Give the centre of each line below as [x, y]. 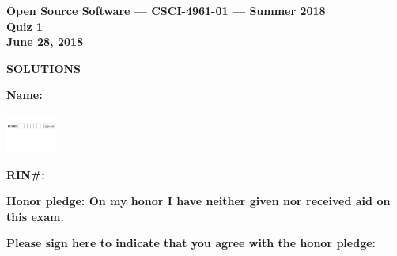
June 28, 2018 [45, 42]
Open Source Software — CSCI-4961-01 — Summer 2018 [166, 10]
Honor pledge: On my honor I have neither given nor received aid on [198, 201]
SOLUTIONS [44, 68]
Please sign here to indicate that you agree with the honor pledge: [191, 243]
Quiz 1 [25, 26]
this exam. [35, 216]
